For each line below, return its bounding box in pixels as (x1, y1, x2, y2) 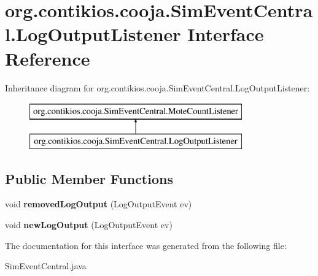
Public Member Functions (5, 169, 173, 188)
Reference (5, 45, 90, 71)
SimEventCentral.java (5, 259, 87, 272)
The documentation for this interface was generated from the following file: (5, 239, 287, 251)
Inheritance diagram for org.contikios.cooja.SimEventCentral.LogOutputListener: (5, 81, 310, 94)
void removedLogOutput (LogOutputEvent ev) (5, 197, 192, 210)
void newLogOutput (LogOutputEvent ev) (5, 218, 173, 231)
